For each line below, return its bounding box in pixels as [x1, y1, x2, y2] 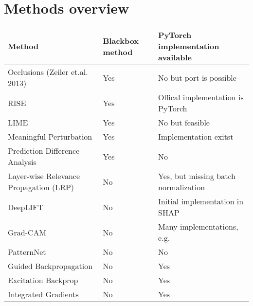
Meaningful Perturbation [8, 131, 92, 143]
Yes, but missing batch [158, 170, 236, 182]
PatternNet [8, 246, 46, 258]
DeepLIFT [8, 201, 44, 213]
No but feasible [158, 117, 210, 128]
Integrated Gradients [8, 288, 79, 300]
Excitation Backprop [8, 274, 78, 286]
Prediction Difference [8, 145, 80, 157]
